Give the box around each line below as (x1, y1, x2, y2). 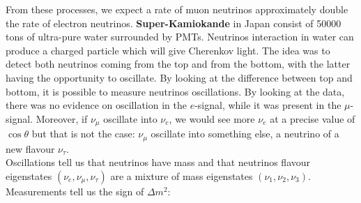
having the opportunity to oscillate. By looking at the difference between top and (6, 70, 353, 84)
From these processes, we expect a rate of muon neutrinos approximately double (6, 2, 348, 16)
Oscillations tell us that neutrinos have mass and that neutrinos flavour (6, 155, 311, 170)
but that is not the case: (31, 126, 135, 141)
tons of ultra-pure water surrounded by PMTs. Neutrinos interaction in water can (6, 29, 354, 44)
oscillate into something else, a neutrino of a (151, 126, 339, 141)
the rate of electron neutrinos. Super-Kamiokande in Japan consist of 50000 (6, 15, 341, 30)
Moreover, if (36, 111, 88, 126)
